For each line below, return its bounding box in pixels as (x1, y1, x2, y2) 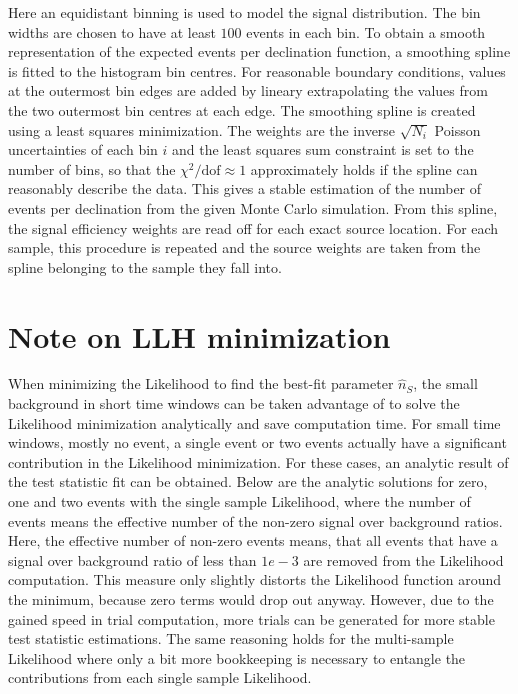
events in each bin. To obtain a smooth (246, 21, 486, 42)
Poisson (434, 119, 481, 140)
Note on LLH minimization (8, 315, 391, 356)
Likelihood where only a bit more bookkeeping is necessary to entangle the (8, 647, 466, 668)
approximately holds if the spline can (250, 158, 478, 179)
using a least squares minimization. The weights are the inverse (8, 119, 396, 140)
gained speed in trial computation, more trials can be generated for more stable (8, 608, 495, 629)
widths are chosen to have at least (8, 21, 216, 42)
